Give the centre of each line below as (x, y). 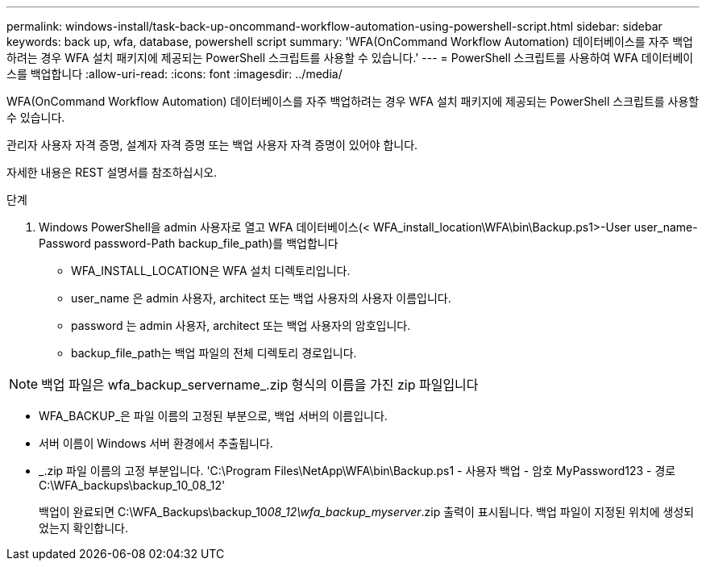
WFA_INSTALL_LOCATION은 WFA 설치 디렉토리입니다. (211, 271)
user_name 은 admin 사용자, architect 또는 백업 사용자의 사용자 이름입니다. (261, 298)
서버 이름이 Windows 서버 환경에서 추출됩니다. (156, 443)
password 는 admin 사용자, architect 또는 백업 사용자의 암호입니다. (241, 325)
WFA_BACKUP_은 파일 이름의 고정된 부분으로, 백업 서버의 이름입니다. (213, 416)
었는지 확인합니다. (84, 528)
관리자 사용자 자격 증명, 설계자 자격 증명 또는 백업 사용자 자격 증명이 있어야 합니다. (212, 145)
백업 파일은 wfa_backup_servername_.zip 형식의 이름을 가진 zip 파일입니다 (260, 385)
